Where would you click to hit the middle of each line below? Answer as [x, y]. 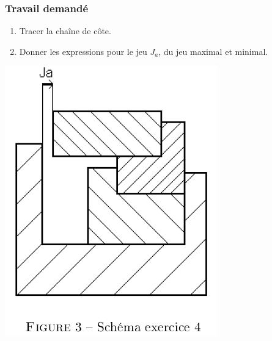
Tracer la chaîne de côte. [65, 31]
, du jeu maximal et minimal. [213, 51]
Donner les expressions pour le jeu [83, 51]
